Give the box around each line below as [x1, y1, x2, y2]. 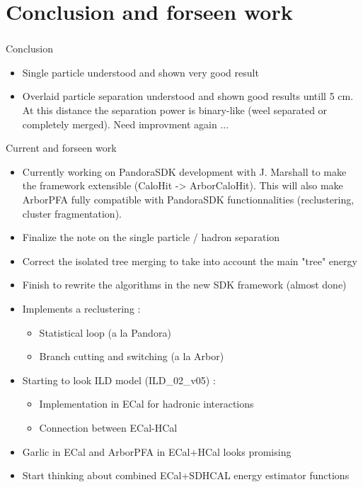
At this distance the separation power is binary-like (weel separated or [22, 103, 328, 118]
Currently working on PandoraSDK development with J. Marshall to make [22, 164, 347, 179]
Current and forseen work [6, 140, 117, 155]
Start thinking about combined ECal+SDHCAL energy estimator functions [22, 468, 350, 483]
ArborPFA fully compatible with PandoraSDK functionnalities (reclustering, [22, 192, 355, 207]
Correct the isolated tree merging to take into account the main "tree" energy [22, 253, 357, 268]
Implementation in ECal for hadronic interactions [39, 396, 254, 411]
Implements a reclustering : [22, 301, 141, 316]
